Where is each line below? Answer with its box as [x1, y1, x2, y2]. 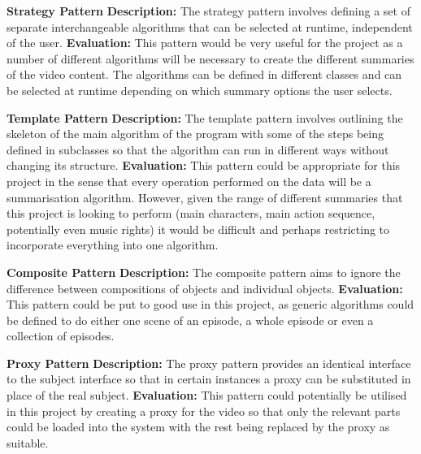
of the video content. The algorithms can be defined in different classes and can [7, 66, 402, 83]
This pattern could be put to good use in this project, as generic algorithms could [7, 296, 414, 313]
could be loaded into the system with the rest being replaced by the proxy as [7, 418, 390, 435]
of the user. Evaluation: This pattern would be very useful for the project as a [7, 34, 403, 51]
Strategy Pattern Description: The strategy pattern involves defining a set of [7, 2, 410, 19]
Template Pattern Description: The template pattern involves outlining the [7, 109, 403, 126]
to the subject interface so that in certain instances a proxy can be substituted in [7, 370, 411, 387]
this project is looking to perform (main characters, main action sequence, [7, 205, 375, 222]
